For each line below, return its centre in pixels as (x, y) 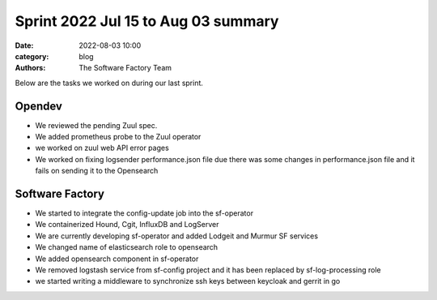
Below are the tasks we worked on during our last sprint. (109, 83)
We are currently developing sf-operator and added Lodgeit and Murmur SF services (177, 236)
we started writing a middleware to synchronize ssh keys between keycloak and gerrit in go (188, 281)
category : (32, 56)
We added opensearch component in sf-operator (117, 259)
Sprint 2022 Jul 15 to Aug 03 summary (147, 21)
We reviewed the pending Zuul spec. (96, 125)
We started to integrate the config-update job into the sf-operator (144, 213)
